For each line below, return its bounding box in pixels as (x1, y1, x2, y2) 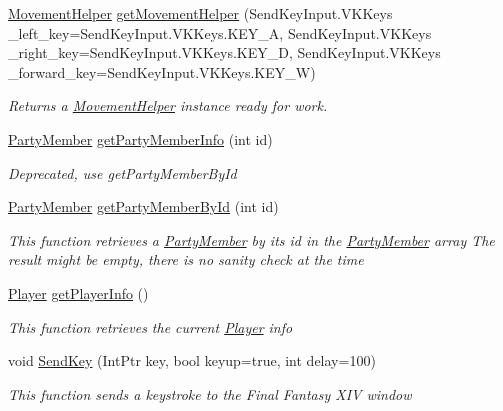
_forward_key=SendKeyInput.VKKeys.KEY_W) (8, 61, 316, 82)
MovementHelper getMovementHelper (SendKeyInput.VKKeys (8, 3, 393, 23)
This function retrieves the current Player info (8, 316, 293, 337)
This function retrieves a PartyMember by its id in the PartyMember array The (8, 229, 495, 250)
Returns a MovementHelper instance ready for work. (8, 95, 328, 116)
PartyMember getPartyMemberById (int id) (8, 196, 279, 217)
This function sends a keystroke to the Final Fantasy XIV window (8, 383, 412, 404)
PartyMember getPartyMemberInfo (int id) (8, 128, 273, 149)
